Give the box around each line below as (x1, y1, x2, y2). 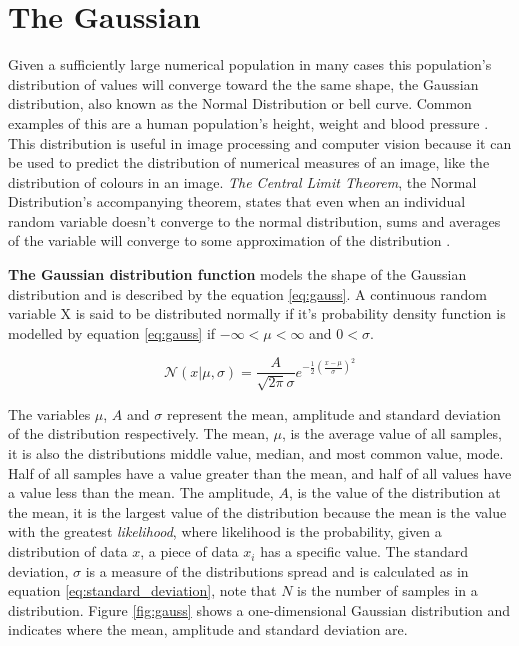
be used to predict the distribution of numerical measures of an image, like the (8, 152, 490, 173)
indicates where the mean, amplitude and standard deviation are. (8, 619, 408, 640)
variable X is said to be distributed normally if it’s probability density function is (8, 303, 506, 324)
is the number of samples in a (297, 580, 478, 601)
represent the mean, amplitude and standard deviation (166, 403, 501, 424)
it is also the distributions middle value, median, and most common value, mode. (8, 443, 504, 464)
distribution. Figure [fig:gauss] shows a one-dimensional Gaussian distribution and (8, 599, 511, 620)
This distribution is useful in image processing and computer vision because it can (8, 132, 512, 153)
